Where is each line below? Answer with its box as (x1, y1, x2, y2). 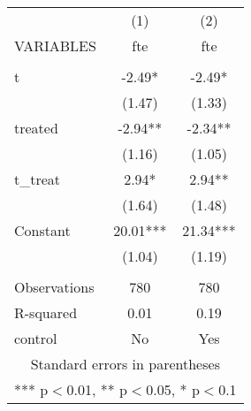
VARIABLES (14, 35, 96, 56)
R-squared (14, 302, 78, 323)
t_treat (14, 169, 61, 189)
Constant (14, 220, 71, 240)
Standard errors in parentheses (30, 354, 220, 374)
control (14, 328, 57, 348)
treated (14, 118, 58, 138)
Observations (14, 277, 95, 297)
